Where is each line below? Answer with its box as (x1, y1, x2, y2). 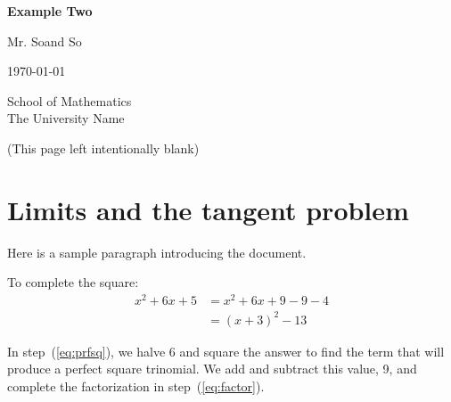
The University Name (7, 109, 125, 127)
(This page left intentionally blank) (7, 138, 200, 157)
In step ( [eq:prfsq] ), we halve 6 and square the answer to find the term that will (7, 341, 445, 360)
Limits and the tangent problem (7, 191, 409, 227)
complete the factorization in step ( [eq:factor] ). (7, 376, 265, 395)
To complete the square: (7, 273, 139, 291)
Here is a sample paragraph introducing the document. (7, 242, 307, 261)
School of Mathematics (7, 91, 132, 110)
